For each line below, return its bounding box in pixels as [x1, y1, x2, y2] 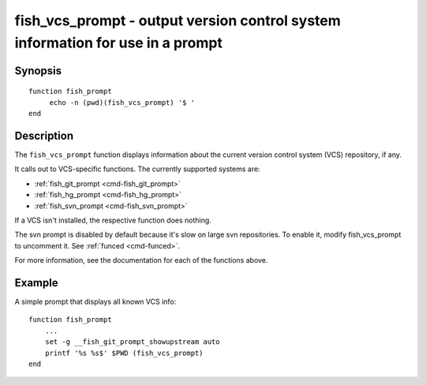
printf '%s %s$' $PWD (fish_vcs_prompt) [44, 348, 204, 357]
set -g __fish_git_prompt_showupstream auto [44, 338, 220, 346]
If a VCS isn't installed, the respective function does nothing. [14, 215, 212, 225]
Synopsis [14, 64, 62, 77]
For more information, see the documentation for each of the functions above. [14, 256, 268, 265]
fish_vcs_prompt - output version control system [14, 12, 341, 29]
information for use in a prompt [14, 34, 222, 51]
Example [14, 276, 58, 290]
